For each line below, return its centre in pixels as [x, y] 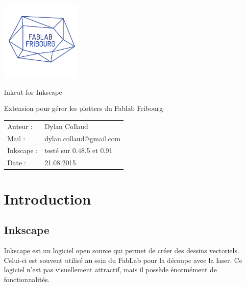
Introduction [48, 198]
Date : [17, 163]
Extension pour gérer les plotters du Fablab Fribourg [84, 108]
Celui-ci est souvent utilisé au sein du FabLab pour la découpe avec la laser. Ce [123, 260]
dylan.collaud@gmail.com [82, 138]
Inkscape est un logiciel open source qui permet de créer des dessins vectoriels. [122, 250]
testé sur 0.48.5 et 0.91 [78, 150]
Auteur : [20, 126]
